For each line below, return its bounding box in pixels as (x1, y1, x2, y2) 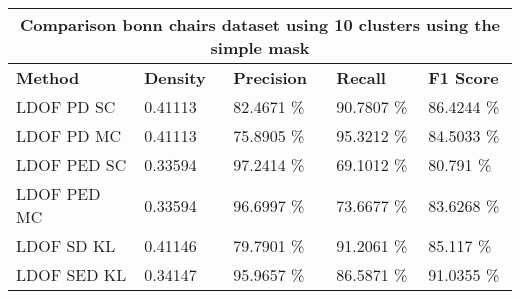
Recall (336, 66, 386, 89)
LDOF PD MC (16, 124, 122, 147)
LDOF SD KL (16, 234, 116, 257)
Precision (233, 66, 307, 89)
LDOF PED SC (16, 153, 127, 176)
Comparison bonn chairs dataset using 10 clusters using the (19, 13, 501, 36)
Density (144, 66, 206, 89)
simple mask (210, 36, 310, 59)
